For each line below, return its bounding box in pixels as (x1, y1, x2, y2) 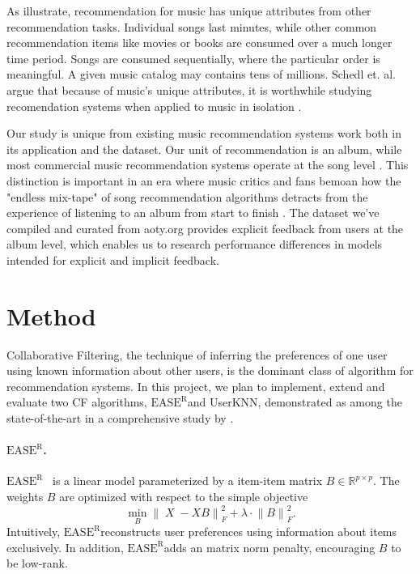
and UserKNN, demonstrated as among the (187, 393, 402, 410)
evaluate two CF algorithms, (6, 393, 147, 410)
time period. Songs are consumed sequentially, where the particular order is (6, 49, 380, 66)
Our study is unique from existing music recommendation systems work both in (6, 125, 401, 142)
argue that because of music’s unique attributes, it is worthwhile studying (6, 81, 372, 98)
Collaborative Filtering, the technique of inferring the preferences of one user (6, 346, 388, 363)
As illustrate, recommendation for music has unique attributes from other (6, 2, 371, 19)
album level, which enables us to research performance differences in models (6, 236, 383, 253)
